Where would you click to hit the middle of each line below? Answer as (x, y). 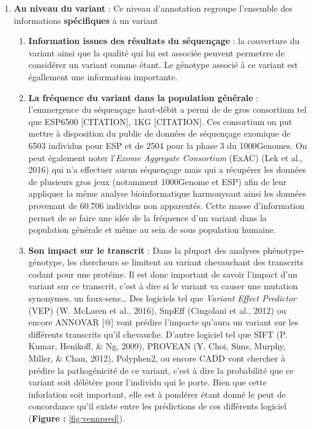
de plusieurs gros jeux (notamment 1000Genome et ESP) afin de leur (158, 181)
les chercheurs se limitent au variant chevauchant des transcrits (185, 262)
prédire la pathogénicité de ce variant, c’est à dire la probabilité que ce (161, 370)
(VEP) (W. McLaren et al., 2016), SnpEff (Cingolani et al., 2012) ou (157, 310)
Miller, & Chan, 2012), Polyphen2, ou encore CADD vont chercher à (157, 358)
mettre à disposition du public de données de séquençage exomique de (159, 133)
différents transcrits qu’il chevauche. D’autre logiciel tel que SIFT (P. (158, 334)
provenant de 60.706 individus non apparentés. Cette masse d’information (166, 205)
